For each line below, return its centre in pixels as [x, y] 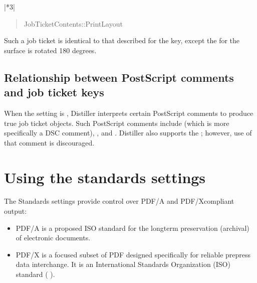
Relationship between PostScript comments [119, 77]
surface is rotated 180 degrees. [50, 50]
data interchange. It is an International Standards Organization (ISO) [123, 264]
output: [16, 211]
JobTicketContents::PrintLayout [73, 23]
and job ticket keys [54, 92]
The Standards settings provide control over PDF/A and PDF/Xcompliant [119, 201]
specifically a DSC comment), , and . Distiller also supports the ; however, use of [128, 133]
